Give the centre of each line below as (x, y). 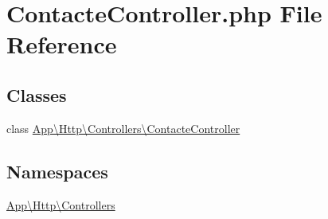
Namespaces (57, 171)
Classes (37, 94)
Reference (62, 44)
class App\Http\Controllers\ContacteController (123, 128)
